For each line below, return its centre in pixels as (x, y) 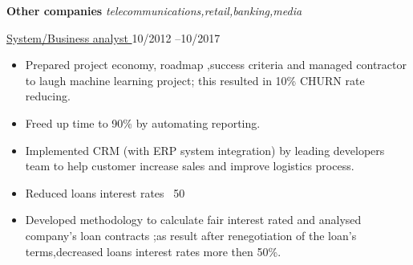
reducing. (48, 96)
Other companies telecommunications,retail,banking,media (154, 10)
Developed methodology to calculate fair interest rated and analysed (193, 220)
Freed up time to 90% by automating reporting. (143, 122)
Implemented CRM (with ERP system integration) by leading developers (205, 150)
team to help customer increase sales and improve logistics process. (190, 166)
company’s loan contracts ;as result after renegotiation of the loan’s (191, 235)
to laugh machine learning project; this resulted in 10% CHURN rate (195, 80)
